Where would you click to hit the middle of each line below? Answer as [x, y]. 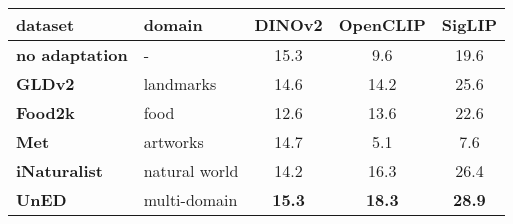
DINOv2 [288, 24]
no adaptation [72, 54]
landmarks [180, 83]
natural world [191, 170]
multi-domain [190, 199]
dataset [45, 24]
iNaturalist [59, 170]
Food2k [45, 112]
